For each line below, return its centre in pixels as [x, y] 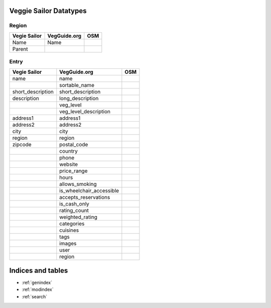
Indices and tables [39, 271]
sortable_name [77, 85]
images [68, 243]
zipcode [22, 144]
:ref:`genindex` [37, 283]
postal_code [74, 144]
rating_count [74, 210]
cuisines [69, 230]
